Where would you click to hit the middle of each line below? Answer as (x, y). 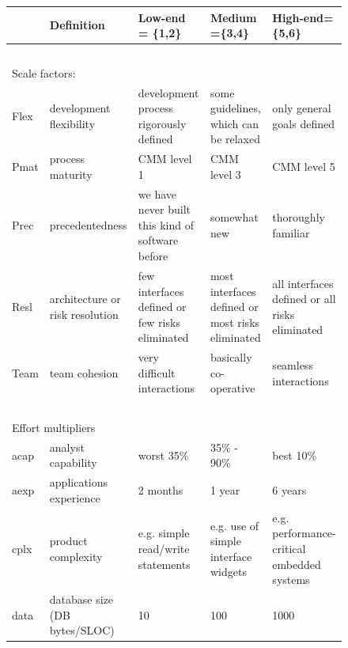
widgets (228, 572)
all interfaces (303, 283)
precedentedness (88, 224)
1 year (225, 490)
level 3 (225, 174)
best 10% (295, 455)
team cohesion (84, 372)
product (68, 541)
